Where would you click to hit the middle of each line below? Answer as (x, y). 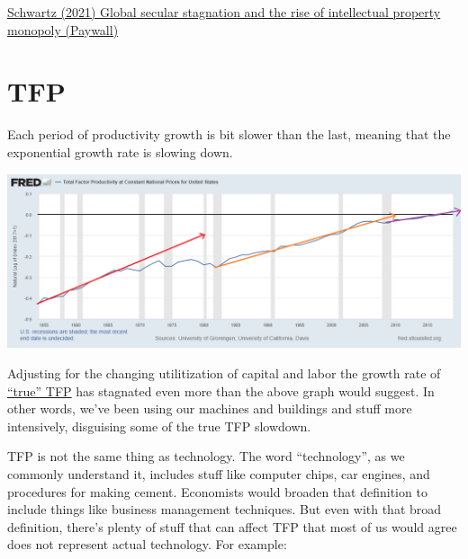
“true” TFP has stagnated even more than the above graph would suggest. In (221, 390)
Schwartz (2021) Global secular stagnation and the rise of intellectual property (224, 12)
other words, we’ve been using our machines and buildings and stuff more (210, 408)
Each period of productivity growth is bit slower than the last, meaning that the (229, 134)
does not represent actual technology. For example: (147, 544)
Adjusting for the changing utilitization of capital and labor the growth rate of (224, 373)
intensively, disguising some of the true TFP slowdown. (159, 426)
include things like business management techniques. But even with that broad (225, 509)
